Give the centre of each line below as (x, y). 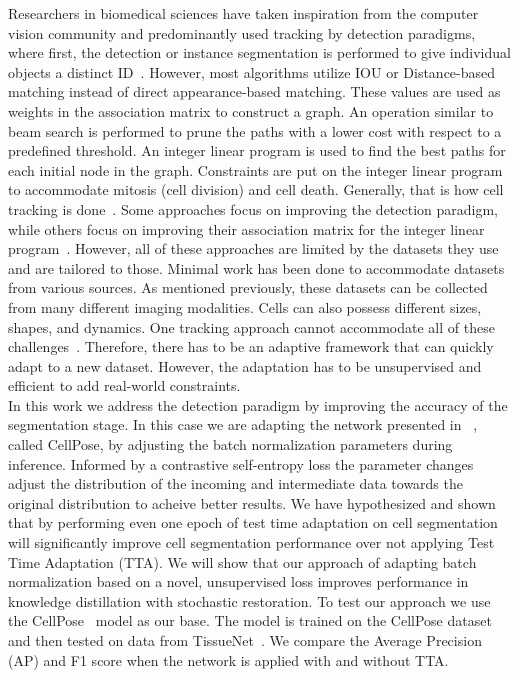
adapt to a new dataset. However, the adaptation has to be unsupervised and (245, 365)
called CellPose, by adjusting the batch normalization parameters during (230, 444)
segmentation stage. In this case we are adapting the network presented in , (243, 424)
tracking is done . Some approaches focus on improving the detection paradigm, (253, 208)
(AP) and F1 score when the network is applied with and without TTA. (228, 659)
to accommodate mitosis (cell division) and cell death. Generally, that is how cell (256, 189)
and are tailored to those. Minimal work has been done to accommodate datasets (256, 267)
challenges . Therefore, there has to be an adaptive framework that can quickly (251, 346)
